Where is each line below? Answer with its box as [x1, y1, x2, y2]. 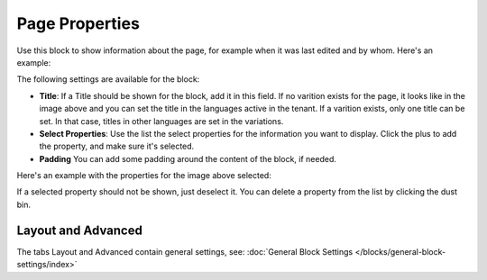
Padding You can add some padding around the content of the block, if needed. [39, 153, 337, 164]
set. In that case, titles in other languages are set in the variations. [39, 115, 284, 126]
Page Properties [16, 14, 140, 33]
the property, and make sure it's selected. [39, 140, 195, 152]
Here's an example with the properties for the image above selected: [16, 170, 272, 181]
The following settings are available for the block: [16, 74, 200, 85]
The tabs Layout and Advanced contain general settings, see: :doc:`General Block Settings [16, 246, 354, 257]
